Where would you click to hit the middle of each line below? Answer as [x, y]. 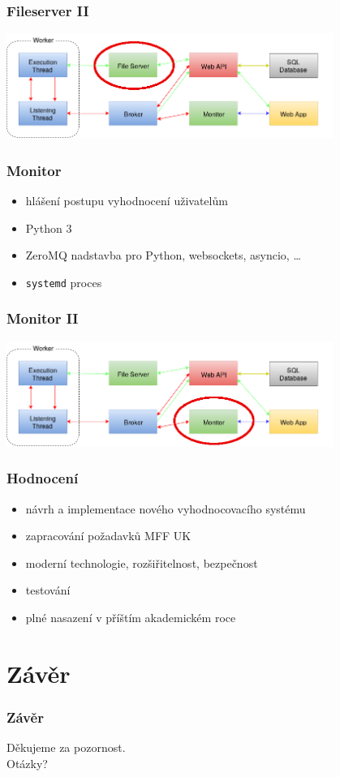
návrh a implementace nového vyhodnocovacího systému [166, 508]
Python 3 [49, 228]
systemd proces [64, 282]
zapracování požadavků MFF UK [108, 536]
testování [48, 590]
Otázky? [27, 763]
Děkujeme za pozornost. [66, 747]
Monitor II [43, 318]
